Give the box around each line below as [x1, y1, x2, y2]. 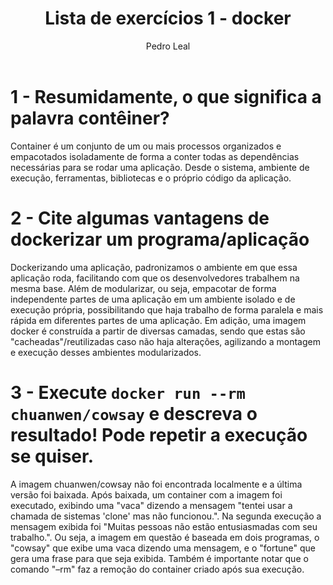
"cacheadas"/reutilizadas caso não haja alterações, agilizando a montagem [10, 335, 321, 347]
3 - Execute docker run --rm [10, 381, 246, 404]
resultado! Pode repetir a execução [10, 423, 308, 446]
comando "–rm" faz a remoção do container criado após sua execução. [10, 563, 305, 575]
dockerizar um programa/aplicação [10, 228, 310, 251]
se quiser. [10, 445, 95, 467]
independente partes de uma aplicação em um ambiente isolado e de [10, 293, 296, 305]
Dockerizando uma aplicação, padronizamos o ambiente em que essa [10, 261, 298, 273]
